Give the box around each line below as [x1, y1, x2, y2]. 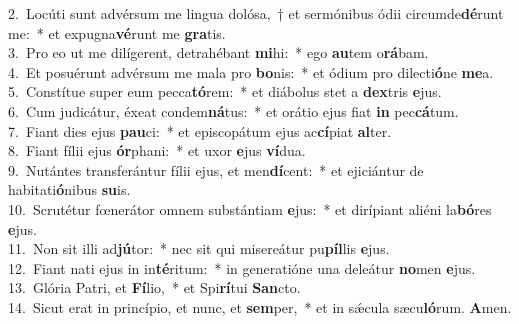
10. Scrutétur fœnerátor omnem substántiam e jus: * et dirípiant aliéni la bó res [8, 198, 492, 219]
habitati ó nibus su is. [8, 179, 131, 200]
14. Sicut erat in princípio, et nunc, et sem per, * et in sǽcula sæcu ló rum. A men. [8, 296, 512, 317]
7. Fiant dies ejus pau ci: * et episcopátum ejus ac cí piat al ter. [8, 120, 392, 141]
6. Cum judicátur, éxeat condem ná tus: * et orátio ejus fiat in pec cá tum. [8, 100, 459, 121]
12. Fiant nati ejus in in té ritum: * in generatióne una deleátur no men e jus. [8, 257, 476, 278]
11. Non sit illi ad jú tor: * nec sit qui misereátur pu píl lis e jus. [8, 238, 390, 259]
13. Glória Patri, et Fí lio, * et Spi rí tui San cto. [8, 277, 301, 298]
